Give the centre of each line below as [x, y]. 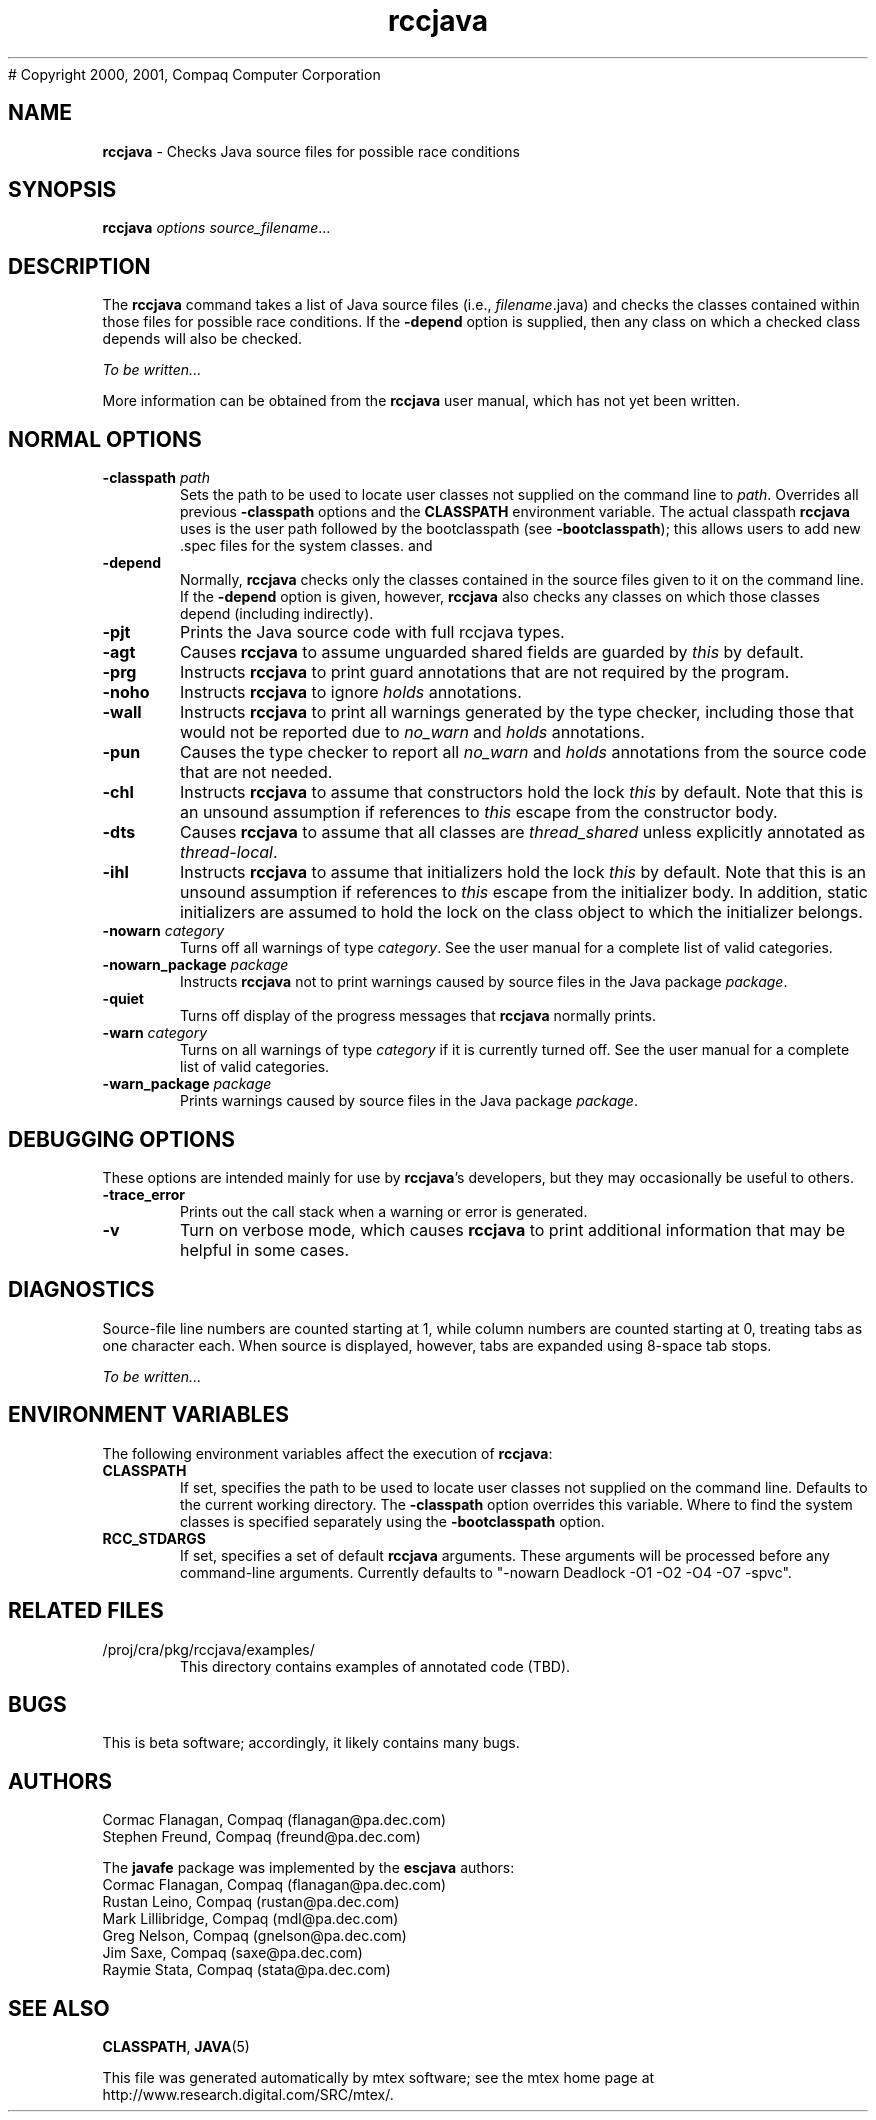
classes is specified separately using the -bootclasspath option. [392, 1521]
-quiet [123, 999]
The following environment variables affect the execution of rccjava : [327, 1453]
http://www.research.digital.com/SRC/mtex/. [248, 2095]
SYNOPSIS [62, 190]
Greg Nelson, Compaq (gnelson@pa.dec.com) [254, 1936]
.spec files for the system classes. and [306, 546]
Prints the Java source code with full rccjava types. [372, 632]
